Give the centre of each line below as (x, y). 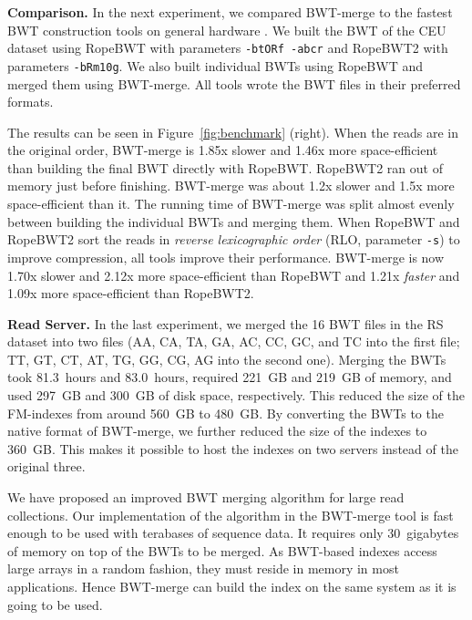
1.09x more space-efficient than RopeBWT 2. (131, 293)
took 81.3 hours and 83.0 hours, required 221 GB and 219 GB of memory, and (230, 377)
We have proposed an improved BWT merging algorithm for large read (206, 497)
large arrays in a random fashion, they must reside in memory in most (203, 568)
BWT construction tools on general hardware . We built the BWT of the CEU (227, 30)
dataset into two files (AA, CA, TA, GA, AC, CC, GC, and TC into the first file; (234, 341)
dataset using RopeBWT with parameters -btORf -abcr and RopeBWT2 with (228, 48)
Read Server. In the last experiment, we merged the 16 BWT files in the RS (226, 323)
